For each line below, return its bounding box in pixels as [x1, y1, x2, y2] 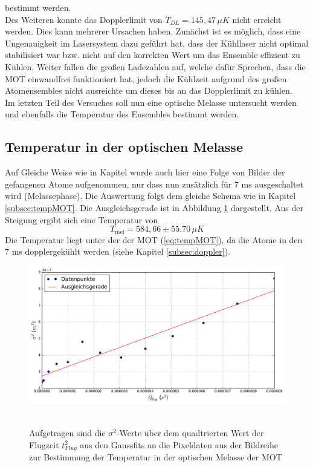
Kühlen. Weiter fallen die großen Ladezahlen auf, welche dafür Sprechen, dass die [5, 60, 306, 73]
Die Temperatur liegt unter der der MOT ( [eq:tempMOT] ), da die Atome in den [5, 233, 303, 246]
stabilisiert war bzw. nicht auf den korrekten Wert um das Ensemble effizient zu [5, 48, 300, 61]
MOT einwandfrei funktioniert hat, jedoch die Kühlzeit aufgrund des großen [5, 72, 287, 85]
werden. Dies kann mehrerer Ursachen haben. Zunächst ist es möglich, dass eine [5, 25, 301, 38]
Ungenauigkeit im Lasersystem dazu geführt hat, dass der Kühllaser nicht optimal [5, 36, 309, 49]
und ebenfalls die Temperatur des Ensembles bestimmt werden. [5, 108, 239, 120]
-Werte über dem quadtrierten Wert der [116, 426, 264, 439]
